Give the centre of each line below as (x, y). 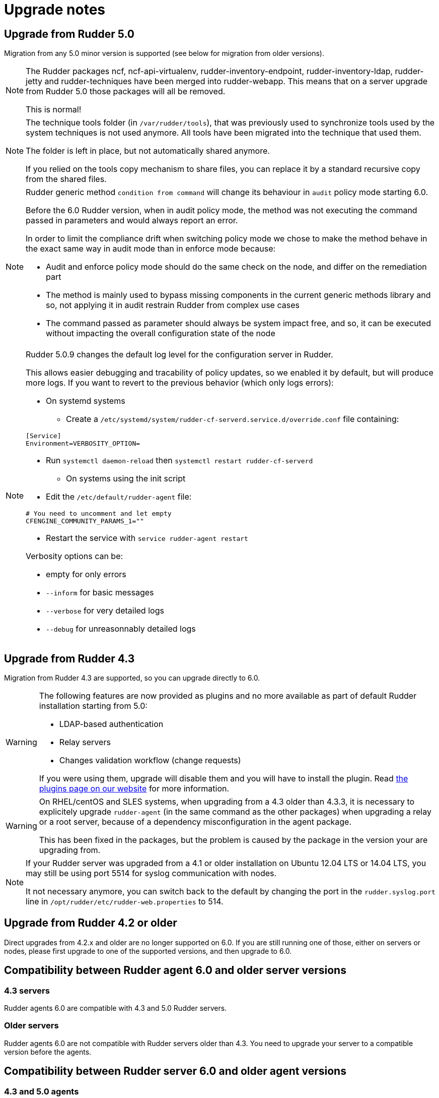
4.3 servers (27, 990)
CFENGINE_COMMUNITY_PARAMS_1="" (85, 521)
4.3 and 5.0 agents (42, 1091)
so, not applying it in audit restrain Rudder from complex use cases (173, 305)
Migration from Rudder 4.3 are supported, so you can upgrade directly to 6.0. (132, 678)
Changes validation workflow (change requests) (150, 760)
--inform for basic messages (100, 593)
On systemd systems (86, 401)
